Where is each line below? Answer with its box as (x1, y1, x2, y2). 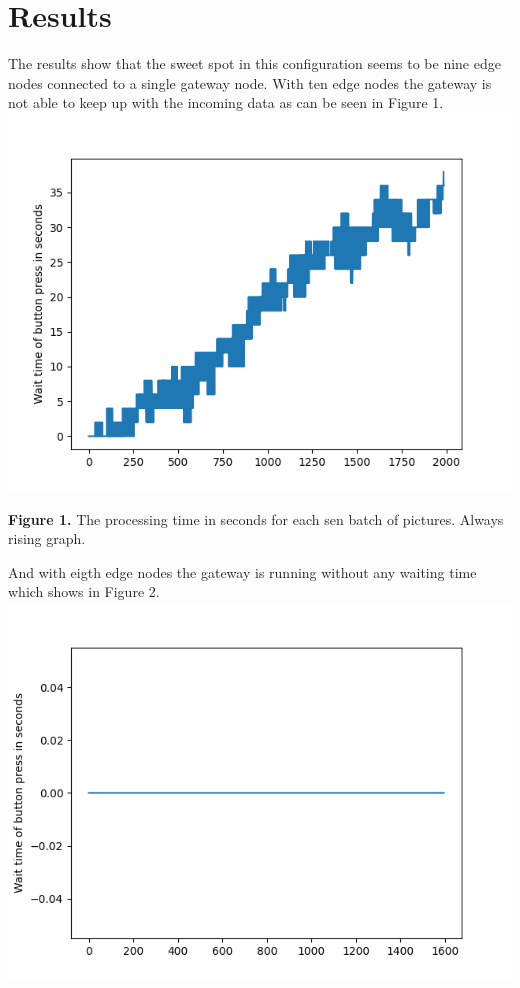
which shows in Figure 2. (8, 581, 160, 602)
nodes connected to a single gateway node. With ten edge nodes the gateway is (8, 72, 492, 93)
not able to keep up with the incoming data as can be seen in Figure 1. (8, 92, 444, 113)
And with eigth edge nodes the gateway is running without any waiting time (8, 561, 477, 582)
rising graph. (8, 528, 86, 549)
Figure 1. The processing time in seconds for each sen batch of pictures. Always (8, 508, 504, 529)
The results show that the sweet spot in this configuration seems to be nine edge (8, 53, 501, 74)
